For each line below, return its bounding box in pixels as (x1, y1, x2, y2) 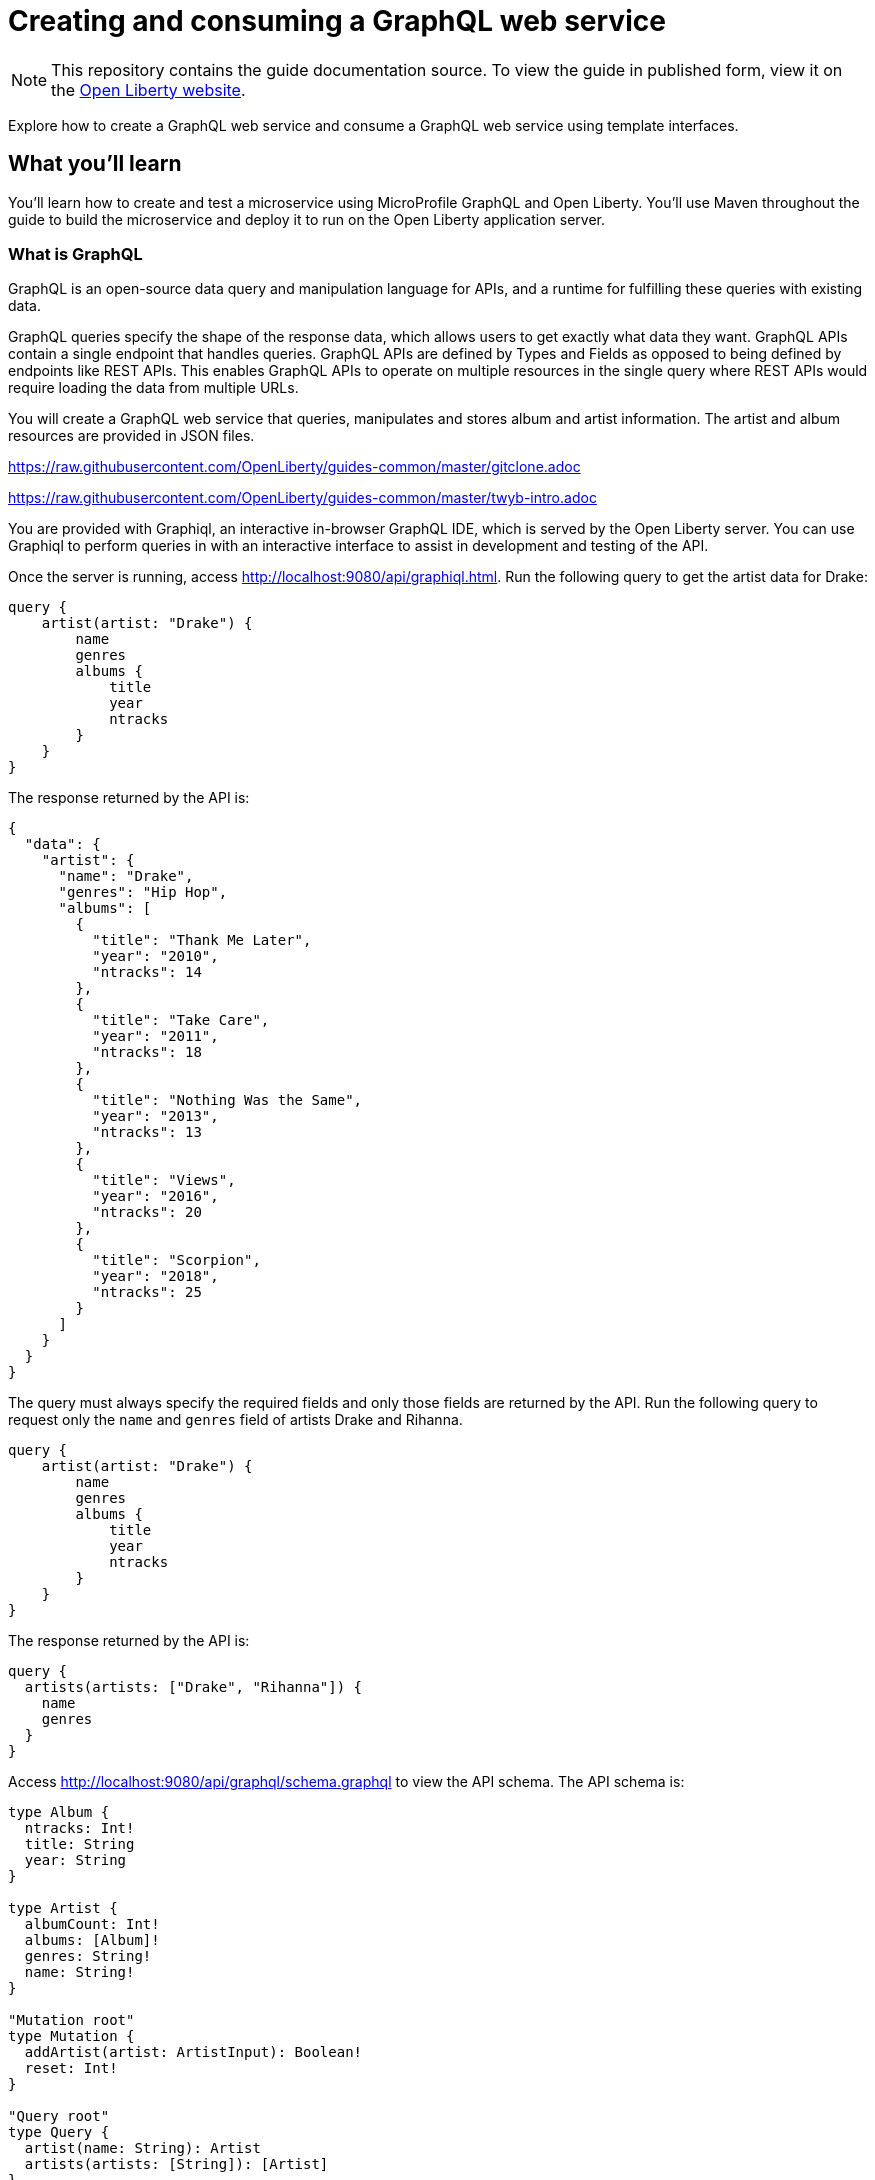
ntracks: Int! (24, 1820, 135, 1837)
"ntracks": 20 (92, 1204, 202, 1221)
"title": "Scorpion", (92, 1252, 261, 1269)
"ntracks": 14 (92, 964, 202, 981)
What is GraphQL (8, 243, 143, 264)
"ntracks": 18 (92, 1044, 202, 1061)
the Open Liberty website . (51, 79, 246, 100)
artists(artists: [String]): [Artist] (24, 2156, 329, 2173)
